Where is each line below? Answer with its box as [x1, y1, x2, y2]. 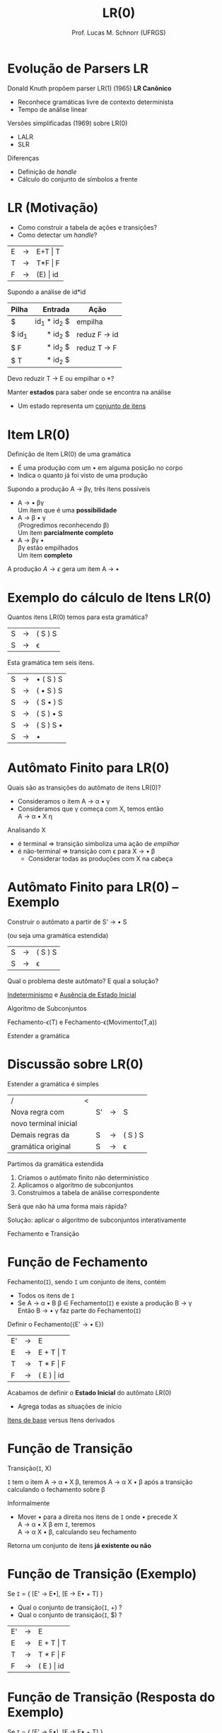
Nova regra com [11, 1108, 65, 1117]
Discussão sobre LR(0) [7, 1057, 144, 1072]
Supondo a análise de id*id [7, 288, 86, 296]
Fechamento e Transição [7, 1230, 80, 1238]
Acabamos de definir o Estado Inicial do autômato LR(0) [7, 1389, 172, 1397]
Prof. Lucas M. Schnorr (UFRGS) [71, 28, 166, 37]
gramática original [11, 1141, 71, 1151]
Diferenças [7, 153, 40, 162]
